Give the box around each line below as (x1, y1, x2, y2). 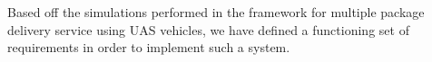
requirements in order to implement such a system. (7, 38, 290, 57)
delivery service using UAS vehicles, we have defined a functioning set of (7, 20, 409, 39)
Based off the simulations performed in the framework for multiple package (7, 3, 425, 21)
